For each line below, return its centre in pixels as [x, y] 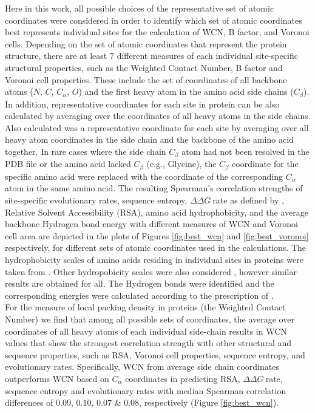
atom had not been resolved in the [246, 151]
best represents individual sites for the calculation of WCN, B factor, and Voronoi [157, 32]
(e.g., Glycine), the [181, 164]
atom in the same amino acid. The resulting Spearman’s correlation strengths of [154, 188]
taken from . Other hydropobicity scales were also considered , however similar [151, 271]
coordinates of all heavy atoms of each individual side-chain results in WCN [146, 331]
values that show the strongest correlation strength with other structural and [148, 343]
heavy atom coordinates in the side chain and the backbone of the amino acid [149, 139]
